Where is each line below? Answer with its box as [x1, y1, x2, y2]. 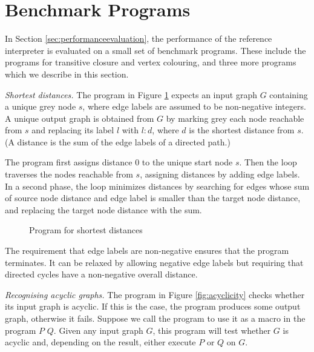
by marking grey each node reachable [166, 111, 304, 124]
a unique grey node [5, 100, 76, 113]
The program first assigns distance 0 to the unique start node [5, 156, 233, 168]
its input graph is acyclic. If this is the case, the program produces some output [5, 300, 301, 313]
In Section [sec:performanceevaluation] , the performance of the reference [5, 32, 272, 45]
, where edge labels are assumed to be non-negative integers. [82, 100, 306, 113]
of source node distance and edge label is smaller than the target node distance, [5, 191, 301, 204]
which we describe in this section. [5, 67, 129, 80]
